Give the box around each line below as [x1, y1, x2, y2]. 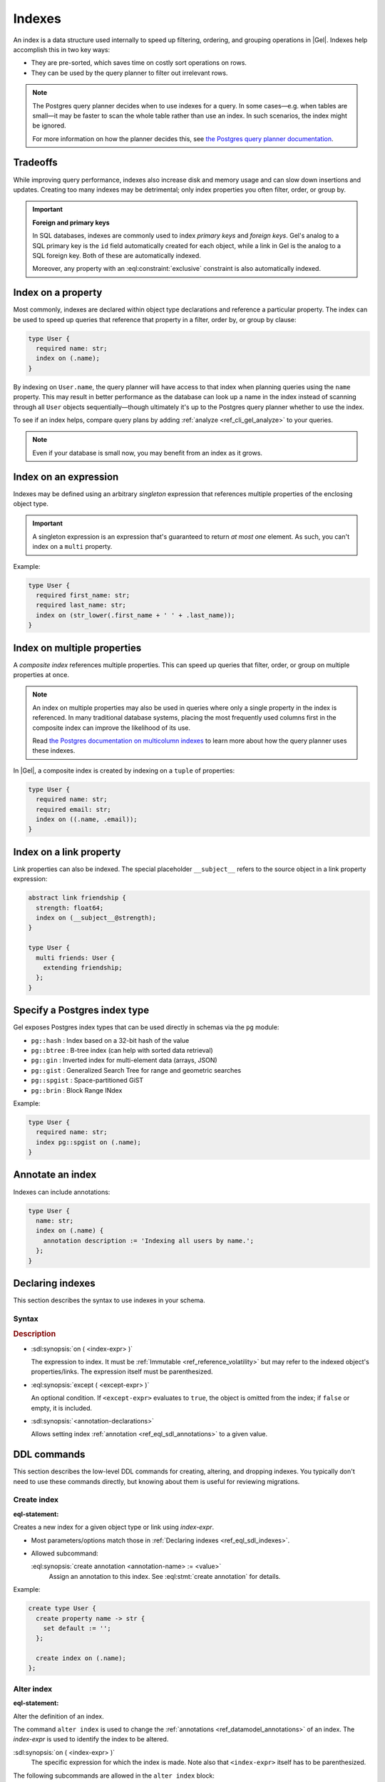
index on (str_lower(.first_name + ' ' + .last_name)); [36, 611, 235, 619]
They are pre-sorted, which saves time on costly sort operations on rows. [31, 58, 247, 67]
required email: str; [36, 805, 112, 813]
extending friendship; [43, 963, 123, 972]
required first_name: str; [36, 591, 130, 599]
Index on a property [13, 287, 103, 299]
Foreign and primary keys [32, 218, 110, 227]
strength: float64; [36, 904, 104, 912]
